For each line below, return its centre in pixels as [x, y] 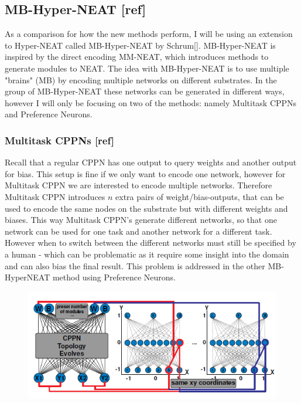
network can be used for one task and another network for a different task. [138, 231]
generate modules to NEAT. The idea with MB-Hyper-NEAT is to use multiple [147, 68]
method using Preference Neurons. [114, 277]
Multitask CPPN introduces [55, 196]
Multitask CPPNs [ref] [59, 140]
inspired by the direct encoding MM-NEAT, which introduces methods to [137, 57]
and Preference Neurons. [49, 114]
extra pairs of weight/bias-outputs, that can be [200, 196]
